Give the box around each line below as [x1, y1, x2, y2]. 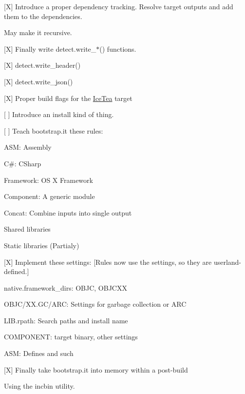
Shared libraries [4, 224, 51, 234]
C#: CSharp [4, 158, 41, 168]
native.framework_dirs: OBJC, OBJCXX [4, 282, 127, 293]
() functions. [99, 43, 136, 54]
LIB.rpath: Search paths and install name [4, 315, 128, 325]
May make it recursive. [4, 27, 72, 38]
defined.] [4, 266, 29, 276]
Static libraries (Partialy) [4, 240, 79, 250]
